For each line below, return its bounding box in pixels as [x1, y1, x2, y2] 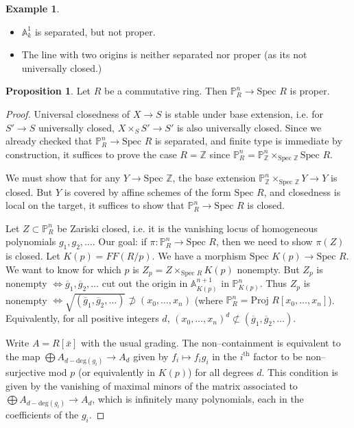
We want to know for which [5, 262, 121, 276]
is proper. [290, 84, 330, 98]
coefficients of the [5, 407, 79, 422]
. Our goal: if [92, 234, 147, 249]
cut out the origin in [102, 276, 188, 290]
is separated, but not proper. [34, 24, 156, 38]
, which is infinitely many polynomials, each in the [92, 392, 304, 406]
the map [5, 349, 40, 363]
